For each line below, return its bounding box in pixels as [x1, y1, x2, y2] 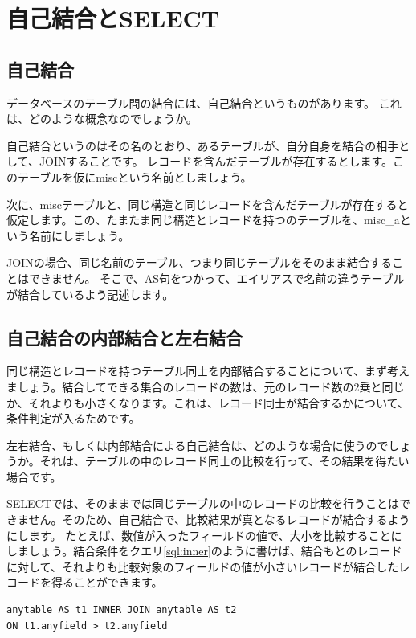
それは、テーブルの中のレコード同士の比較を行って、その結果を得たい [39, 452, 410, 469]
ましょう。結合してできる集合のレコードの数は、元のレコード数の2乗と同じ [6, 378, 405, 395]
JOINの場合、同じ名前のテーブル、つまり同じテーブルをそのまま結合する [6, 254, 392, 271]
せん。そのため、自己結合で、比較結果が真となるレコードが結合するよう [28, 511, 410, 528]
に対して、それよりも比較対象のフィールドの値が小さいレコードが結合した [6, 558, 399, 575]
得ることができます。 [51, 574, 163, 591]
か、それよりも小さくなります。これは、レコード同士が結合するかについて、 [6, 394, 409, 411]
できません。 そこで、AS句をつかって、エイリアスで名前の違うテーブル [28, 269, 405, 286]
